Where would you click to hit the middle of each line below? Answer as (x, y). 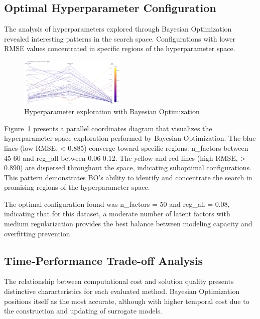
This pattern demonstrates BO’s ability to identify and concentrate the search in (128, 177)
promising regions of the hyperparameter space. (77, 187)
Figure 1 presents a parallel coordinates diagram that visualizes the (108, 128)
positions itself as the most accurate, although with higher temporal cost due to (127, 301)
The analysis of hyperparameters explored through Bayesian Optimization (118, 29)
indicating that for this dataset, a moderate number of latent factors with (117, 214)
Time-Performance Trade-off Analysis (103, 260)
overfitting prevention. (38, 233)
